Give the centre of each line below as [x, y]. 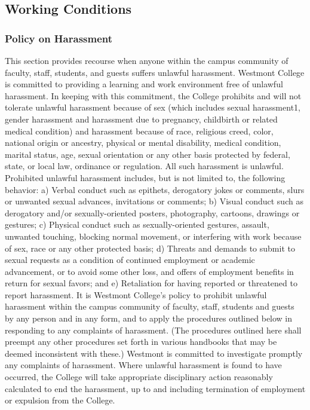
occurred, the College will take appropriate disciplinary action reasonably [139, 377]
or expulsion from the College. [60, 400]
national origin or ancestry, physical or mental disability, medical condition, [143, 143]
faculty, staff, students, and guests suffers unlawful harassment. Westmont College [155, 72]
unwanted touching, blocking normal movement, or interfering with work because [153, 236]
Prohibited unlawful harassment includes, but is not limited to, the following [145, 177]
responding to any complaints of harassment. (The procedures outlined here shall [153, 330]
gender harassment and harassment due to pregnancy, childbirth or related [141, 119]
